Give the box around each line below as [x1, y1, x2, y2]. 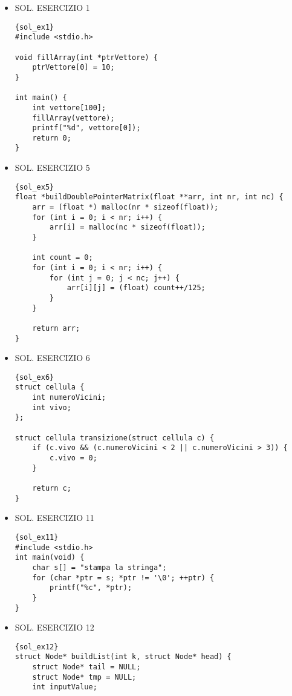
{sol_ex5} [15, 182, 54, 191]
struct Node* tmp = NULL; [32, 672, 137, 681]
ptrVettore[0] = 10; [32, 63, 115, 72]
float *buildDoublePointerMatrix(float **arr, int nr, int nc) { [15, 193, 284, 202]
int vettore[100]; [32, 103, 106, 112]
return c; [32, 484, 71, 493]
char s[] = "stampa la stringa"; [32, 563, 167, 572]
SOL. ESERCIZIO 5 [15, 161, 90, 174]
